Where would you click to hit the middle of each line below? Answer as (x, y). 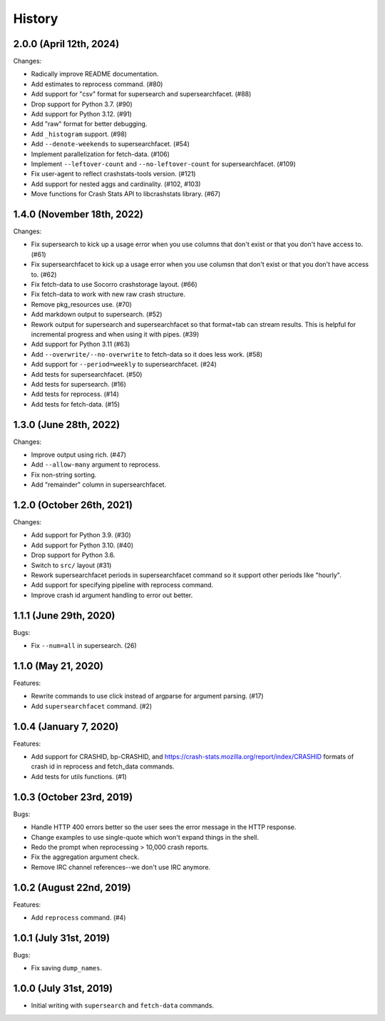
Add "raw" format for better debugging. (89, 124)
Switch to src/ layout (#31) (71, 565)
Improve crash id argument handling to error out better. (112, 595)
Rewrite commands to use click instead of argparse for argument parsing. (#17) (147, 696)
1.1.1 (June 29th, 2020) (64, 615)
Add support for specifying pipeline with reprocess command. (122, 585)
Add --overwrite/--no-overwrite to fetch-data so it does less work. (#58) (147, 354)
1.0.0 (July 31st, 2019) (63, 989)
